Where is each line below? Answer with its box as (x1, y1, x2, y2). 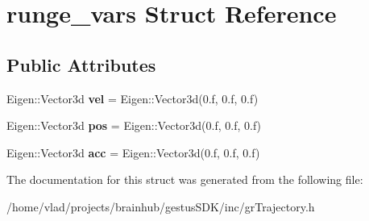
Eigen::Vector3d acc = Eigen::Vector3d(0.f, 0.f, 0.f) (6, 144, 260, 161)
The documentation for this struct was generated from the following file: (6, 171, 363, 188)
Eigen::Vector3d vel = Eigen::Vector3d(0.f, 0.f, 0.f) (6, 90, 259, 106)
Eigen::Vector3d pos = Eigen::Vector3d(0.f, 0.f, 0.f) (6, 117, 262, 134)
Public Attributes (6, 52, 156, 77)
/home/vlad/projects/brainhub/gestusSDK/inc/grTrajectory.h (6, 198, 315, 215)
